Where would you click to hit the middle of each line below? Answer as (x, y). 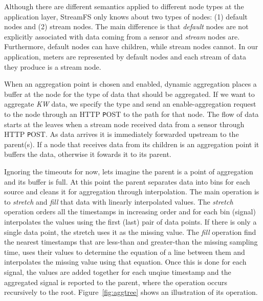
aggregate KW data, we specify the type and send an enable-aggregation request (130, 104)
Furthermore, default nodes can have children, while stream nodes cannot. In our (131, 46)
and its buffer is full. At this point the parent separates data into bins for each (127, 181)
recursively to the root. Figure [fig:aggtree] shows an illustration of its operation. (131, 292)
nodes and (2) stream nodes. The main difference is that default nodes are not (126, 26)
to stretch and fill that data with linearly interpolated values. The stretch (119, 201)
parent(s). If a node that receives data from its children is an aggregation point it (132, 144)
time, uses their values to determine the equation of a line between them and (125, 252)
